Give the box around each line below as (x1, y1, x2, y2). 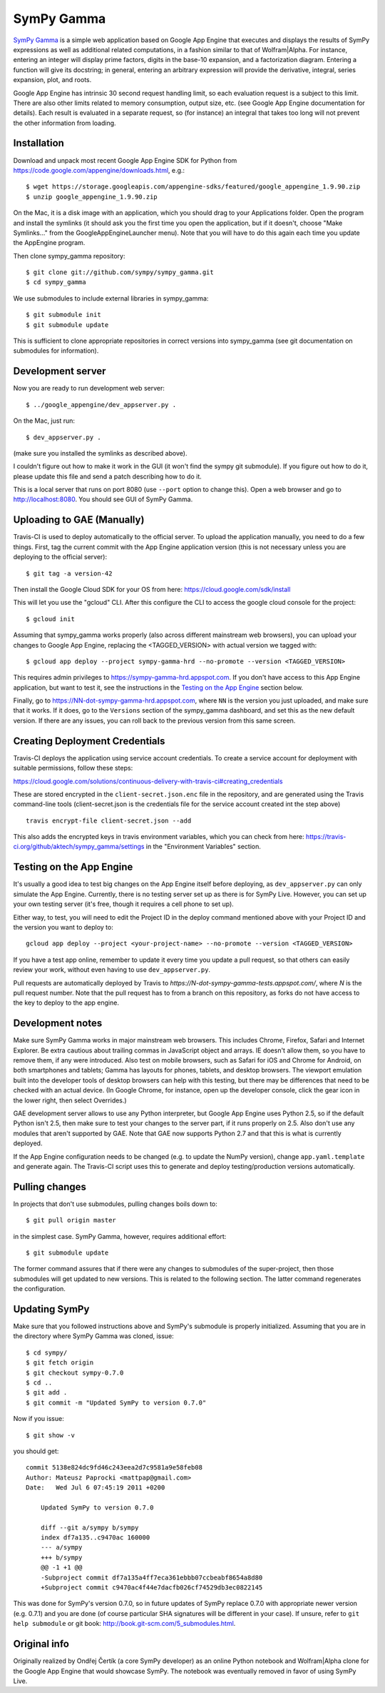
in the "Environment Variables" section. (145, 843, 262, 851)
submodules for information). (13, 346, 99, 355)
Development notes (13, 1018, 103, 1030)
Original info (13, 1638, 69, 1650)
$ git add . (26, 1389, 68, 1397)
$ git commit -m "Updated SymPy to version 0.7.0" (26, 1398, 207, 1407)
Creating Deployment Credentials (13, 735, 165, 747)
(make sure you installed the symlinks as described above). (13, 448, 188, 457)
